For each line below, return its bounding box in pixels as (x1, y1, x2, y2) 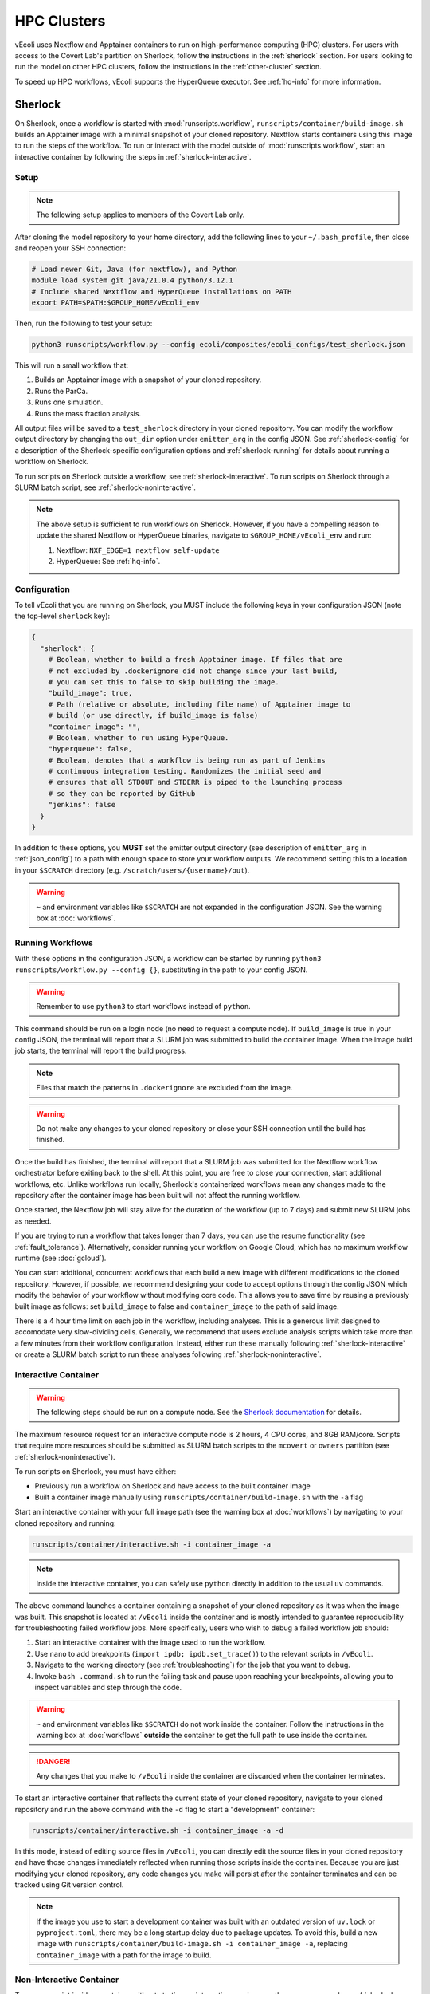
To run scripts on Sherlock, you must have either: (14, 1466, 177, 1476)
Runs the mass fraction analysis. (34, 408, 142, 418)
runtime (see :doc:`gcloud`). (14, 1253, 107, 1263)
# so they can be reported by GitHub (48, 789, 196, 798)
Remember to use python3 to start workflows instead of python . (36, 1002, 251, 1011)
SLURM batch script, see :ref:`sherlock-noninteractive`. (14, 483, 197, 492)
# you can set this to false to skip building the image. (48, 677, 279, 686)
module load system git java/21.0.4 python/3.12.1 (31, 276, 234, 285)
